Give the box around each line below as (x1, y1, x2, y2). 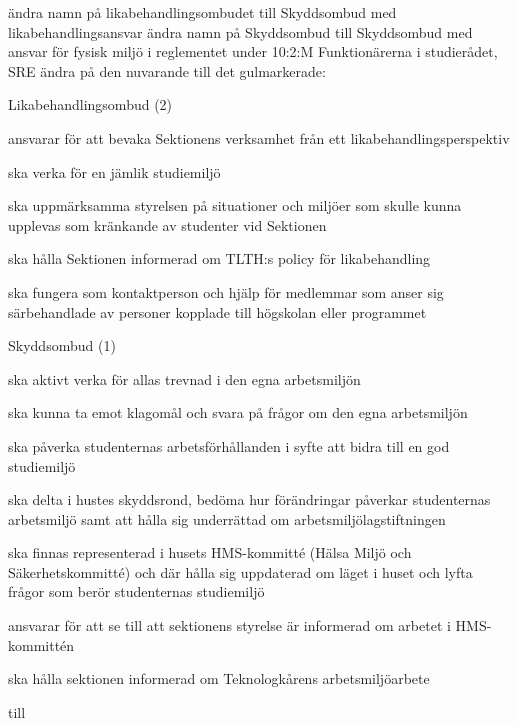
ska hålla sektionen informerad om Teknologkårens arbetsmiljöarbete (8, 668, 430, 689)
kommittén (8, 634, 75, 655)
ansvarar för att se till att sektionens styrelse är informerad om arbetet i (8, 615, 451, 636)
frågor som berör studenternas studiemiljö (8, 581, 265, 602)
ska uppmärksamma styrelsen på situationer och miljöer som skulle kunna (8, 195, 462, 216)
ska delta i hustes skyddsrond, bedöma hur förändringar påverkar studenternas (8, 489, 491, 510)
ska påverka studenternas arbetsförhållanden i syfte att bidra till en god (8, 435, 450, 456)
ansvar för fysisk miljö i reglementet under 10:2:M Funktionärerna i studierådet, (8, 41, 498, 62)
